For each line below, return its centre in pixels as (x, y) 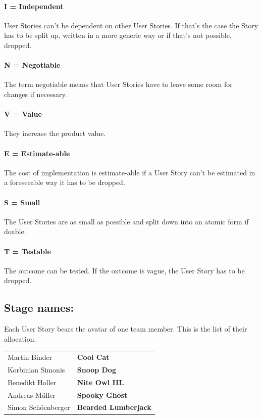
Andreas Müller (32, 394)
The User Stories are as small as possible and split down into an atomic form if (126, 221)
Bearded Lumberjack (114, 407)
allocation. (20, 338)
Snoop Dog (96, 369)
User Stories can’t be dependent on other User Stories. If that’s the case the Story (131, 25)
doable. (15, 231)
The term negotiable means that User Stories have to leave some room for (118, 84)
